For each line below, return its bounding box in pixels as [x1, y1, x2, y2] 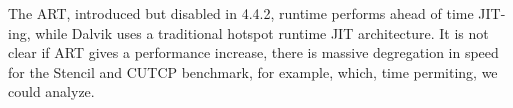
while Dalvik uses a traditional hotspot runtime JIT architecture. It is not [35, 22, 489, 43]
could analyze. [8, 81, 95, 102]
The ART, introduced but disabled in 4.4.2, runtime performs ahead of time [8, 3, 474, 23]
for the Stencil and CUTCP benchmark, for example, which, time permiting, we [8, 61, 498, 82]
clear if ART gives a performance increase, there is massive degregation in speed [8, 42, 499, 63]
